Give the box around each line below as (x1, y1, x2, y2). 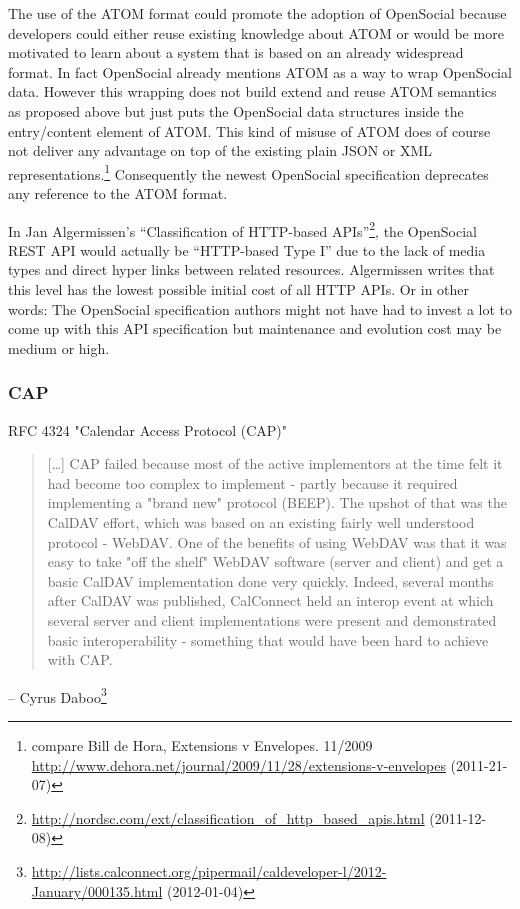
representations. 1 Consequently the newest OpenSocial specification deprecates (8, 160, 489, 184)
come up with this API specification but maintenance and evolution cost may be (8, 318, 502, 339)
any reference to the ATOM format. (8, 183, 228, 203)
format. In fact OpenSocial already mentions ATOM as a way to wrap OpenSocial (8, 61, 512, 82)
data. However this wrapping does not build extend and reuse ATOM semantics (8, 81, 497, 102)
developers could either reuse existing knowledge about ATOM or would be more (8, 22, 504, 43)
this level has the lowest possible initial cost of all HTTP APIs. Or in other (8, 279, 470, 300)
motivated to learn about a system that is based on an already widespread (8, 42, 464, 63)
